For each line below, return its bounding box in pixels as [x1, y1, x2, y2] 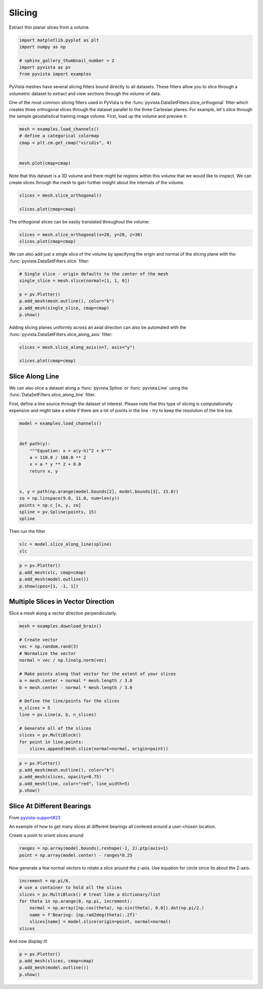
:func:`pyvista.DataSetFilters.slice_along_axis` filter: [9, 331, 113, 337]
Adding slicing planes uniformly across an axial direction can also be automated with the [9, 324, 187, 331]
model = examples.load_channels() [19, 420, 102, 426]
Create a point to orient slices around [9, 833, 84, 839]
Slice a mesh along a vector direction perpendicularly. [9, 610, 117, 616]
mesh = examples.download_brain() [19, 623, 102, 629]
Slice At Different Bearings [9, 802, 92, 810]
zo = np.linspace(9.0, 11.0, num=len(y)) [19, 496, 120, 501]
